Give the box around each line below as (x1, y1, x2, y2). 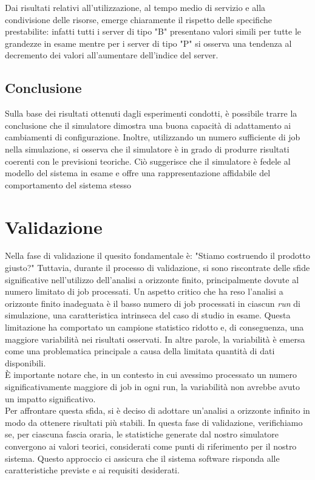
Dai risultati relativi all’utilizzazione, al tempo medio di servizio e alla (5, 1, 266, 13)
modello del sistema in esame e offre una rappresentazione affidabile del (5, 166, 271, 179)
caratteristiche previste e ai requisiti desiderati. (5, 464, 180, 476)
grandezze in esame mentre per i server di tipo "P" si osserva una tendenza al (5, 36, 292, 49)
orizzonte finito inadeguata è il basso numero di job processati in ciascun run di (5, 297, 300, 309)
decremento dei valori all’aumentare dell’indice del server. (5, 49, 218, 61)
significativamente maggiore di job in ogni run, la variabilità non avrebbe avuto (5, 380, 300, 393)
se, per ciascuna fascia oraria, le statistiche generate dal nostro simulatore (5, 428, 279, 441)
